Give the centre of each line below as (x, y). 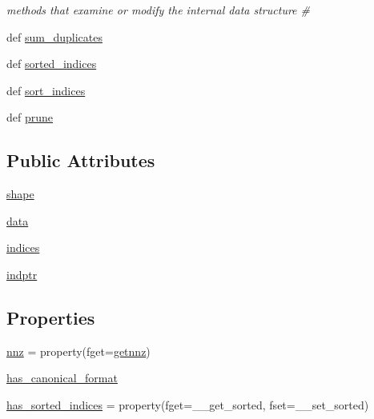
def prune (30, 117)
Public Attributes (81, 160)
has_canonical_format (62, 378)
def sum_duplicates (54, 36)
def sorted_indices (52, 64)
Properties (51, 317)
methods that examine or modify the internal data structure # (158, 10)
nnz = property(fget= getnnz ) (78, 351)
